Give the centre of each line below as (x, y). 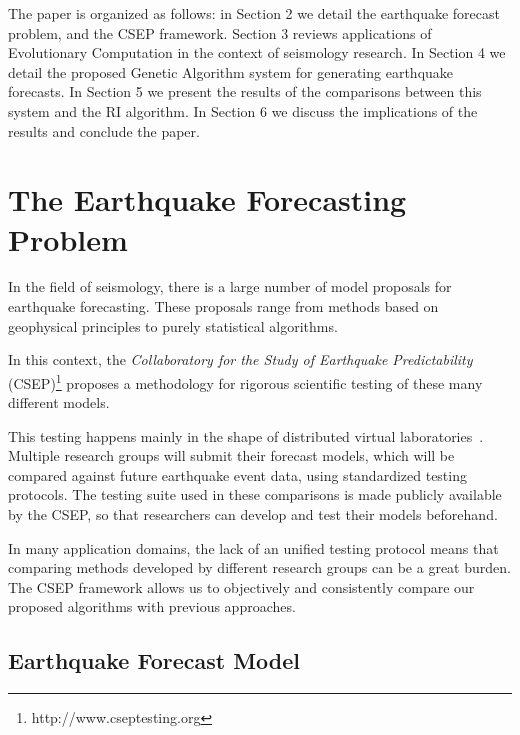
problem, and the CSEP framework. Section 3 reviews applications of (220, 32)
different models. (59, 402)
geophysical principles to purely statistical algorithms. (173, 325)
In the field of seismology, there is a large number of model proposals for (230, 286)
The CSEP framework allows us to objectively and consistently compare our (241, 586)
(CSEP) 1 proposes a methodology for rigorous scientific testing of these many (245, 381)
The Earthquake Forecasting (207, 199)
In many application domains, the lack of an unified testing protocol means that (253, 547)
